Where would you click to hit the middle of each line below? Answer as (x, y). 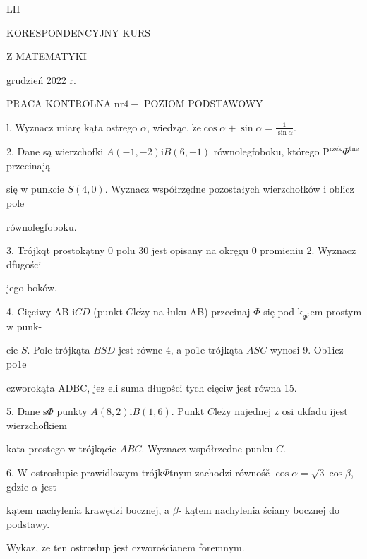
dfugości (24, 264)
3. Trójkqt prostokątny (56, 250)
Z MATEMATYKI (47, 56)
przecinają (29, 165)
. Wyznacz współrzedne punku (207, 449)
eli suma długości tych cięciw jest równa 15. (203, 387)
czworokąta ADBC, (48, 387)
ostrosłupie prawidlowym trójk (97, 472)
